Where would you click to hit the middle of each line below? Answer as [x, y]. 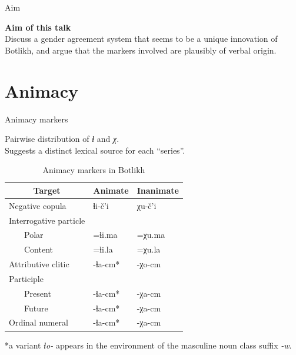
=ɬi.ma [105, 235]
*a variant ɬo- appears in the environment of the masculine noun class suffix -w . [148, 345]
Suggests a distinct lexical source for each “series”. [95, 150]
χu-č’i [147, 205]
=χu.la [149, 249]
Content [39, 249]
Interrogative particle [47, 220]
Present [38, 293]
